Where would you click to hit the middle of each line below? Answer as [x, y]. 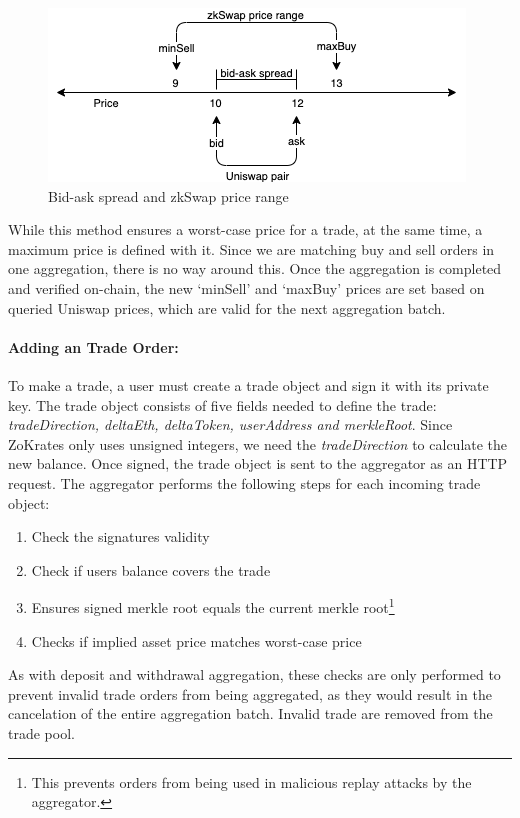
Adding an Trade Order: [93, 346]
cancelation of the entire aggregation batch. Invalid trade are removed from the [250, 713]
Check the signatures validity [120, 536]
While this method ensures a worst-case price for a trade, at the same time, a [245, 229]
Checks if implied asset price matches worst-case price [196, 640]
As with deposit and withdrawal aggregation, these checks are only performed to [254, 674]
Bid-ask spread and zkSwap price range [168, 195]
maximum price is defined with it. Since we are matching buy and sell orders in [251, 248]
